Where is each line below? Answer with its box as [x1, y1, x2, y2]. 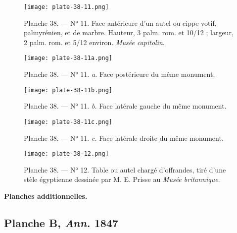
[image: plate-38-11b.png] [24, 86, 112, 94]
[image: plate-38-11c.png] [24, 118, 112, 125]
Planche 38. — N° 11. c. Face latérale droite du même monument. [24, 132, 224, 143]
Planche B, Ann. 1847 [4, 215, 118, 231]
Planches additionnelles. [4, 191, 88, 201]
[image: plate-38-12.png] [24, 150, 109, 158]
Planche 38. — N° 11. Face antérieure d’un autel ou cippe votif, [24, 17, 217, 28]
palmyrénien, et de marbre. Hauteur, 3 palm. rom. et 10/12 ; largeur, [24, 27, 234, 38]
